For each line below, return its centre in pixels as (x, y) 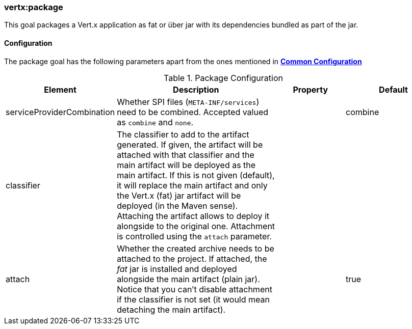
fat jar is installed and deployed (177, 269)
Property (311, 89)
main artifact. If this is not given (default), (196, 175)
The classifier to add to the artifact (183, 134)
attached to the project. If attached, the (192, 258)
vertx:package (34, 7)
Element (60, 89)
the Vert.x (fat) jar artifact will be (179, 195)
